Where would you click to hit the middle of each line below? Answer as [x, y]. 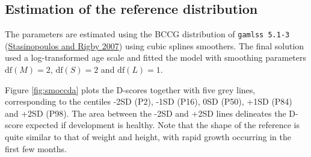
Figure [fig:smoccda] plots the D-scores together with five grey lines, [130, 89]
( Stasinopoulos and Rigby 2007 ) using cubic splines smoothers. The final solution [155, 45]
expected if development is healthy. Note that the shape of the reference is [163, 125]
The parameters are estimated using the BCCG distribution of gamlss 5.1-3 [147, 34]
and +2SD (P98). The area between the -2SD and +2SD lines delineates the [146, 113]
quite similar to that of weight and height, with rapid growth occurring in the [148, 137]
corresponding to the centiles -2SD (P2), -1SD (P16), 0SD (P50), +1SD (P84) [149, 101]
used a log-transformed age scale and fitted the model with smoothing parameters [156, 57]
